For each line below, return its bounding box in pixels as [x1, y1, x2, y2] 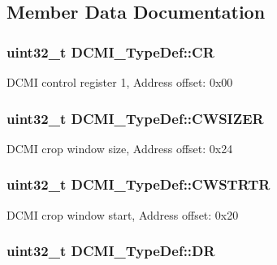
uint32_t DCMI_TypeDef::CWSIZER [6, 108, 264, 128]
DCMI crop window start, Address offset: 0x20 [6, 206, 239, 223]
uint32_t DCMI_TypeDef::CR [6, 41, 214, 62]
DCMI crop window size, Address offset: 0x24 [6, 139, 233, 156]
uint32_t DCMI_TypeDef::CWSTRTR [6, 174, 271, 194]
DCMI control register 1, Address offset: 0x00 [6, 74, 233, 90]
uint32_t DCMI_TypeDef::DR [6, 241, 215, 261]
